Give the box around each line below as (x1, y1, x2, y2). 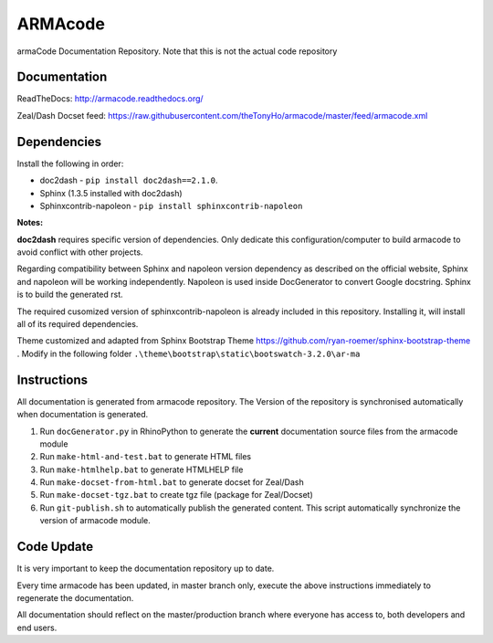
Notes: (16, 217, 44, 228)
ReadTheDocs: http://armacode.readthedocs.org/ (16, 93, 205, 104)
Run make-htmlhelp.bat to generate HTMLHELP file (39, 464, 244, 475)
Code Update (16, 539, 94, 554)
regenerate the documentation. (16, 592, 134, 603)
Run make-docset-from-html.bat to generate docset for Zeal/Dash (39, 477, 305, 488)
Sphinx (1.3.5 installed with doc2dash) (39, 187, 183, 198)
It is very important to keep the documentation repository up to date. (16, 563, 275, 574)
